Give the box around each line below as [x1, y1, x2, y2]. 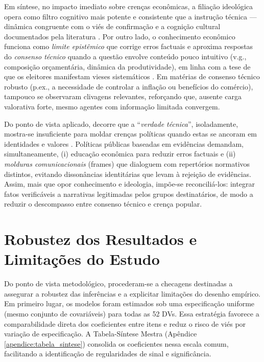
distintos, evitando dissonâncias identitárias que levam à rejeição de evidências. [4, 168, 251, 179]
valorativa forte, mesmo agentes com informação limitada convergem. [4, 101, 220, 111]
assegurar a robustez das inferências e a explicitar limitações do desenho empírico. [4, 288, 261, 299]
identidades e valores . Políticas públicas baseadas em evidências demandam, [4, 138, 244, 149]
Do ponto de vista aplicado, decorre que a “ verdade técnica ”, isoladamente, [4, 118, 238, 129]
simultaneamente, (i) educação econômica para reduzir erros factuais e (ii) [4, 148, 236, 159]
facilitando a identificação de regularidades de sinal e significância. [4, 348, 211, 359]
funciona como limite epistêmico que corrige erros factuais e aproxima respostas [4, 41, 253, 52]
